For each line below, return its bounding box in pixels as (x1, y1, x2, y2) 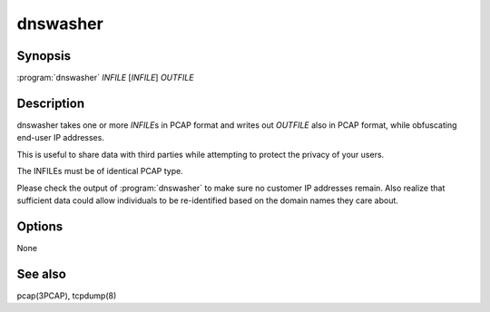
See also (16, 266, 67, 281)
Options (16, 219, 64, 234)
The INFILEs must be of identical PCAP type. (16, 166, 183, 177)
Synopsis (16, 48, 72, 63)
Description (16, 95, 85, 111)
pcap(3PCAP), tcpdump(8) (16, 290, 117, 301)
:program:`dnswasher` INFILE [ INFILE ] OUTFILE (16, 73, 194, 83)
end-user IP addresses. (16, 132, 104, 143)
